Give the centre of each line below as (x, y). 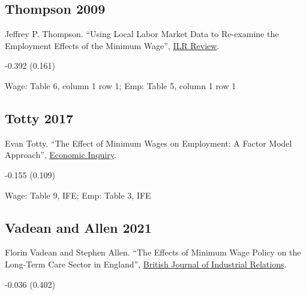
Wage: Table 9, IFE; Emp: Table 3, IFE (78, 195)
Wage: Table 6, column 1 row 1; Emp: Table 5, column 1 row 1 (121, 85)
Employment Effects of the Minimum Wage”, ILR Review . (112, 45)
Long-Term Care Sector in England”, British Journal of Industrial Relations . (146, 264)
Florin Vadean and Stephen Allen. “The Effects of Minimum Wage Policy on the (153, 252)
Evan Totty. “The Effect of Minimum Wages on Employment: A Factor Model (148, 143)
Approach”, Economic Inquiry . (61, 155)
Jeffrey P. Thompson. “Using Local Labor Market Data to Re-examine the (142, 34)
